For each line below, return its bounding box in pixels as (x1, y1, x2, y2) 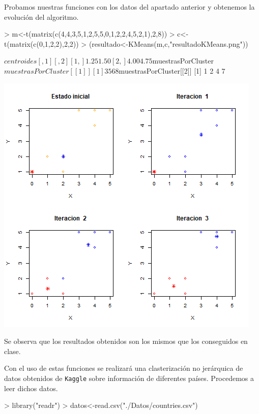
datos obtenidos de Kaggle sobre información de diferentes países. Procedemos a (4, 372, 254, 383)
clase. (4, 345, 21, 356)
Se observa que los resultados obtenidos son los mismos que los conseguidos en (4, 336, 248, 346)
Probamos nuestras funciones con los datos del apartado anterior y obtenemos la (4, 2, 255, 12)
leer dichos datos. (4, 383, 58, 393)
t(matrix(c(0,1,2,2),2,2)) (4, 38, 79, 49)
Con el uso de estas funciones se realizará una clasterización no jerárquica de (4, 363, 243, 373)
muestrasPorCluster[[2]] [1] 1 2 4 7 (119, 65, 225, 76)
